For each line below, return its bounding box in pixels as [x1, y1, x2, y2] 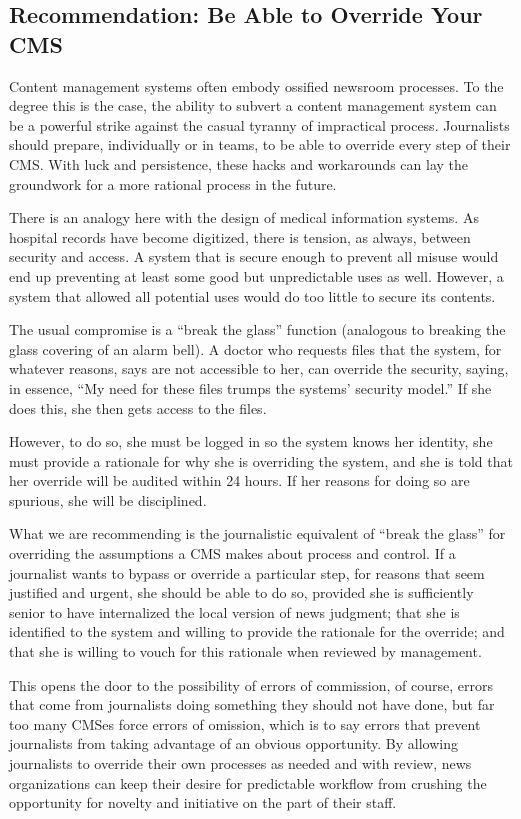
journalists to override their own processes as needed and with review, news [9, 753, 472, 773]
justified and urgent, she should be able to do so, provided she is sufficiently [9, 582, 474, 603]
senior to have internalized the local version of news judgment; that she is [9, 601, 460, 622]
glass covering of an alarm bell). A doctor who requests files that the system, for [9, 338, 502, 359]
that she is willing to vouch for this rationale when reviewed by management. [9, 641, 482, 662]
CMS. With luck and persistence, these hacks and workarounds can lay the [9, 153, 469, 174]
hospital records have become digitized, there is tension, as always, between [9, 226, 471, 247]
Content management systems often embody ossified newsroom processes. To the [9, 75, 504, 96]
